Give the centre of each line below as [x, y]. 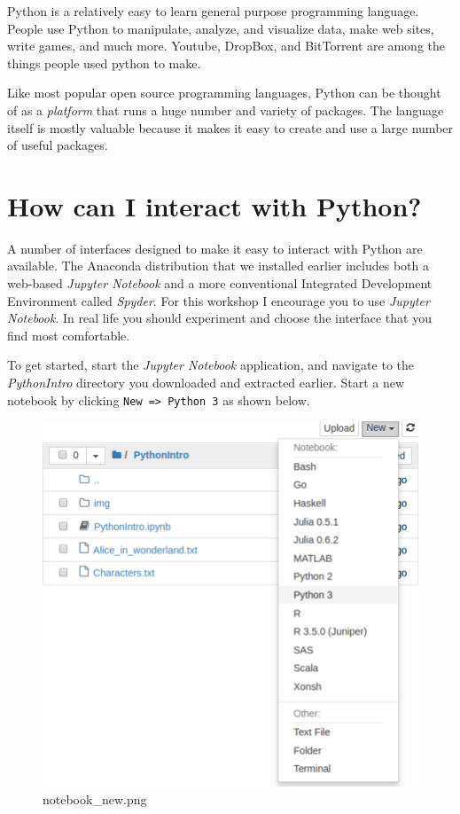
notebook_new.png [95, 798]
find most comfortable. [69, 335]
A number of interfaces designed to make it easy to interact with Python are [215, 248]
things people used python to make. [104, 63]
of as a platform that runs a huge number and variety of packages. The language [226, 110]
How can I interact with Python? [214, 205]
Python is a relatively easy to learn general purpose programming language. [213, 11]
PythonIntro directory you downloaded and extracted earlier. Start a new [206, 383]
